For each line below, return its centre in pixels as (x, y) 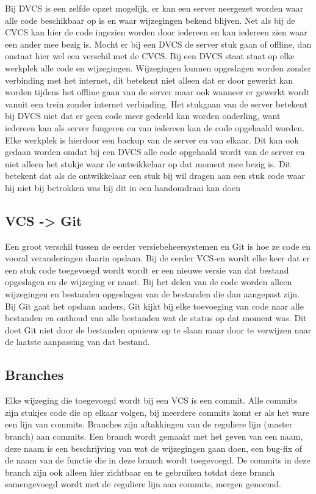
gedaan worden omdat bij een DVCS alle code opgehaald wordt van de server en (155, 152)
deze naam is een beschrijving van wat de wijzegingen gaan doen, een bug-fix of (154, 448)
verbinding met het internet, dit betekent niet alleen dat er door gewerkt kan (149, 80)
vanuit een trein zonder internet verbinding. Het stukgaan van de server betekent (156, 104)
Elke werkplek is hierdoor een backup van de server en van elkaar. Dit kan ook (152, 140)
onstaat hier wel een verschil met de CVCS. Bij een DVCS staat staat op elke (150, 56)
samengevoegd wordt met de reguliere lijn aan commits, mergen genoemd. (143, 484)
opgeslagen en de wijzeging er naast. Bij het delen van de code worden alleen (149, 282)
